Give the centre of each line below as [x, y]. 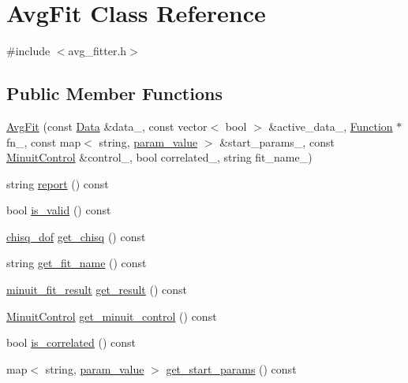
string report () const [58, 183]
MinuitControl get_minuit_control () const [112, 316]
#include [28, 51]
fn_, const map [44, 141]
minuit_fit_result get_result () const [97, 290]
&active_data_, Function [331, 126]
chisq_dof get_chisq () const [76, 236]
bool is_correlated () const [71, 342]
